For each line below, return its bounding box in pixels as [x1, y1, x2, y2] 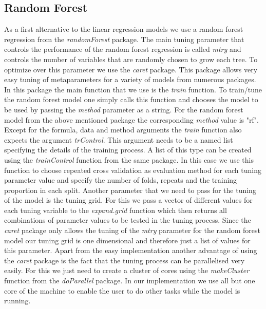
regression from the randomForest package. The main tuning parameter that [4, 33, 244, 44]
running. [4, 295, 31, 306]
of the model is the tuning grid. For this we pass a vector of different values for [4, 195, 253, 205]
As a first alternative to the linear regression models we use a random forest [4, 24, 243, 34]
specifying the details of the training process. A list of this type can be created [4, 144, 252, 155]
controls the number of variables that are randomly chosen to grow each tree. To [4, 53, 258, 64]
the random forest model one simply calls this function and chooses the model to [4, 94, 258, 105]
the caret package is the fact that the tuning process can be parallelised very [4, 255, 245, 265]
